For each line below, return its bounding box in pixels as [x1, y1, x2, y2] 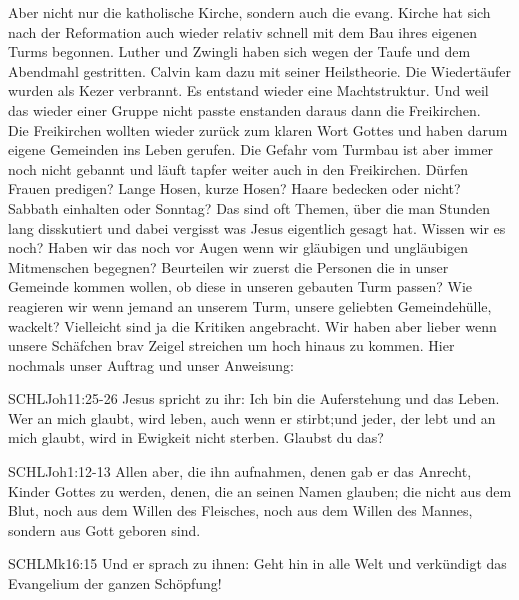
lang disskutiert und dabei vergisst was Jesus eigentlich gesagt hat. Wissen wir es [8, 217, 506, 238]
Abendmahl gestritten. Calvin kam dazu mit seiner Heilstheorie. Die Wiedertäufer [8, 60, 512, 81]
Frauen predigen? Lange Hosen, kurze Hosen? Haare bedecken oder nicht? [8, 178, 461, 199]
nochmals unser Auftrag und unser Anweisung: [8, 354, 294, 375]
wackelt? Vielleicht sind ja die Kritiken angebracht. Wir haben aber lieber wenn [8, 315, 497, 336]
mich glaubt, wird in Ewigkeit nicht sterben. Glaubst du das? [8, 427, 384, 448]
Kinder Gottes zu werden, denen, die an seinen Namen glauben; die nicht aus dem [8, 480, 512, 501]
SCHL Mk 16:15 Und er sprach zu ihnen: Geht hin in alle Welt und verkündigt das [8, 553, 507, 574]
